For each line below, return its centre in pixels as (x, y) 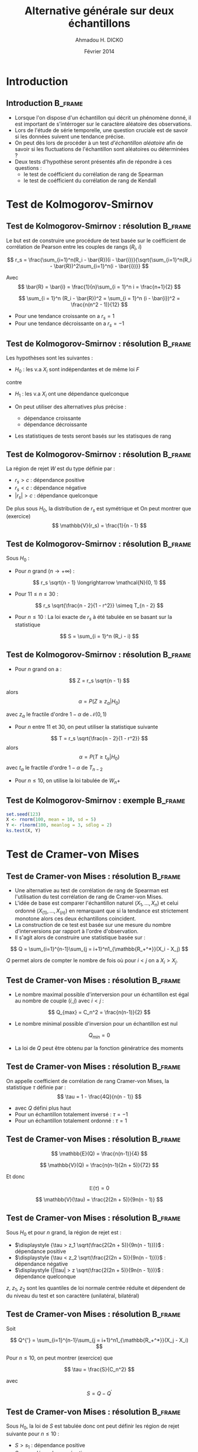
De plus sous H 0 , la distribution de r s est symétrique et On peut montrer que (99, 509)
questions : (28, 168)
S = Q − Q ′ (99, 1393)
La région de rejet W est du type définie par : (61, 468)
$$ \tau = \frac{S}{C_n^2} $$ (99, 1369)
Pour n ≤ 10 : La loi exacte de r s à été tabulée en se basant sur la (93, 618)
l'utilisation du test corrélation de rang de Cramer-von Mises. (89, 897)
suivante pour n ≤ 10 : (33, 1434)
